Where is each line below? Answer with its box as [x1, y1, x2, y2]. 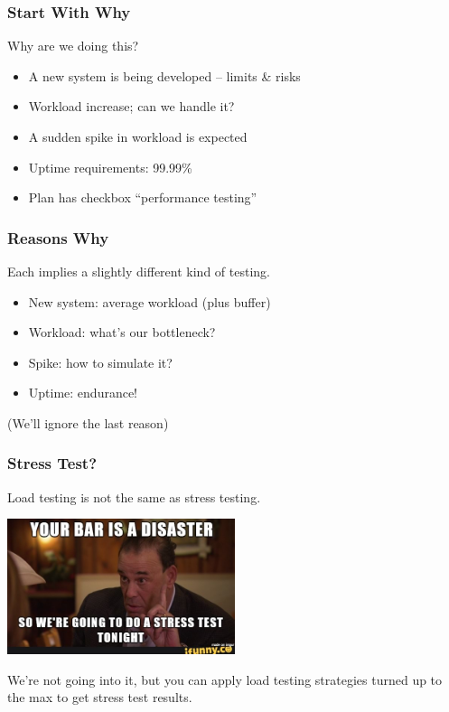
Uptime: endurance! [28, 383, 138, 402]
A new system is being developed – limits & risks [28, 66, 301, 85]
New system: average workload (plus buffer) [28, 292, 271, 311]
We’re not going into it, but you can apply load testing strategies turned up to [7, 670, 443, 689]
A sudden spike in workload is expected [28, 127, 248, 145]
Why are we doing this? [7, 36, 139, 55]
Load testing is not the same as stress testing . [7, 487, 261, 506]
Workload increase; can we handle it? [28, 97, 235, 116]
